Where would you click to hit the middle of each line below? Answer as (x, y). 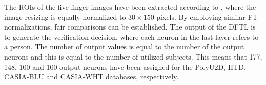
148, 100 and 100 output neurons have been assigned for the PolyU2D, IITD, (125, 66)
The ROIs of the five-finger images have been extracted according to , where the (130, 7)
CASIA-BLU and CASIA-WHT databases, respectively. (91, 77)
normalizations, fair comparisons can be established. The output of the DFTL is (130, 27)
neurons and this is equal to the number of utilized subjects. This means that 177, (133, 56)
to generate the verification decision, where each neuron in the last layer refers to (131, 36)
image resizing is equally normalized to (65, 17)
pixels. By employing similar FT (207, 17)
